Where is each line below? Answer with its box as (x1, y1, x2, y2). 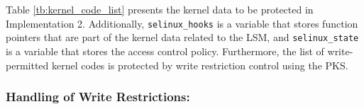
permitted (6, 57, 49, 72)
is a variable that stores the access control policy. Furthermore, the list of (6, 43, 324, 58)
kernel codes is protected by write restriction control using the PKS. (51, 57, 348, 72)
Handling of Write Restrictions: (6, 88, 190, 105)
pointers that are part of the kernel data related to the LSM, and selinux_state (6, 30, 359, 45)
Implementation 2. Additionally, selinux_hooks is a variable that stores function (6, 16, 358, 30)
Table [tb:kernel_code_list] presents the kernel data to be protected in (6, 2, 314, 16)
